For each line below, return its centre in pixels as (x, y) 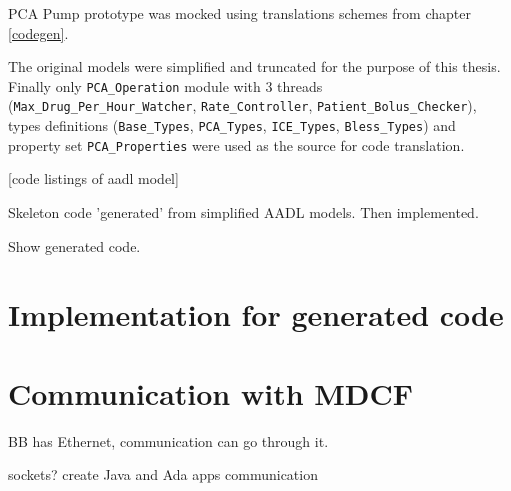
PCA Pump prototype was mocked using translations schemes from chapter (239, 13)
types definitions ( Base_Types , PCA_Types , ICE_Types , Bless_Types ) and (232, 125)
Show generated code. (74, 245)
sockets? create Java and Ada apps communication (163, 474)
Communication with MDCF (211, 392)
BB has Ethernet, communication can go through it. (168, 440)
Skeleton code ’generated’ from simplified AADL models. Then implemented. (243, 212)
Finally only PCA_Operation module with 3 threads (165, 85)
